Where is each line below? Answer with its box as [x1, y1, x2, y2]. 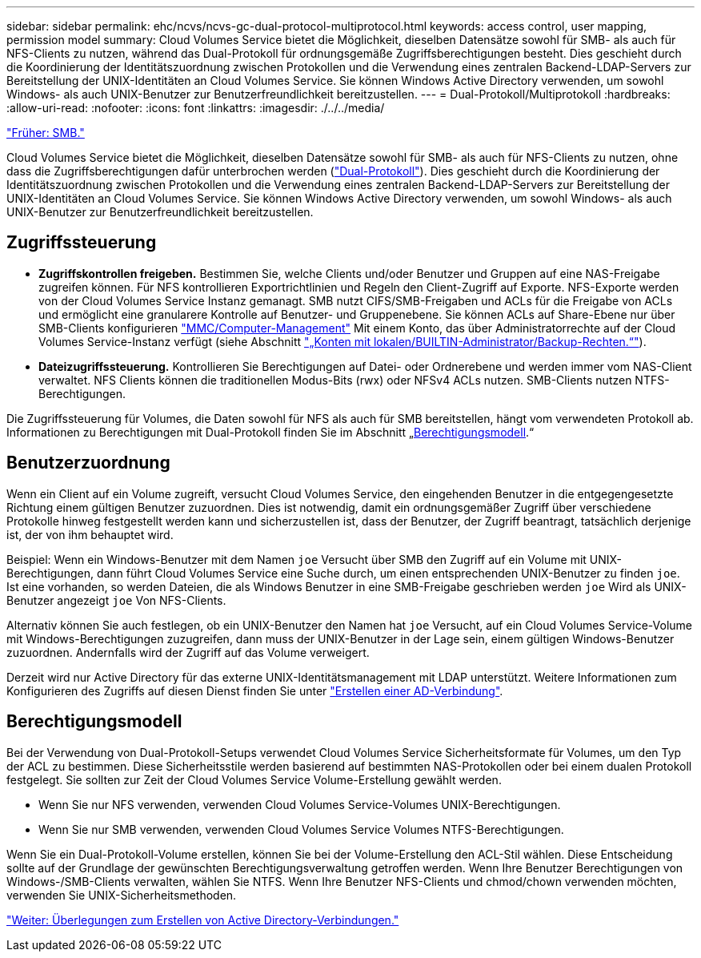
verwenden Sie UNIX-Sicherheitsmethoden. [6, 888, 237, 902]
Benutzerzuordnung [6, 453, 170, 473]
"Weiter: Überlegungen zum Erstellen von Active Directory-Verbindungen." [6, 912, 399, 927]
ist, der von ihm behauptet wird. [6, 527, 174, 541]
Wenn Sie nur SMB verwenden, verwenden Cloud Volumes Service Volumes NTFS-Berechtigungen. [38, 822, 564, 836]
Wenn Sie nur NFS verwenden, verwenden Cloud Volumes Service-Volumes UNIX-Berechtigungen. [38, 797, 561, 811]
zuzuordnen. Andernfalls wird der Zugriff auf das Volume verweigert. [6, 645, 370, 659]
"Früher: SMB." [6, 126, 85, 139]
